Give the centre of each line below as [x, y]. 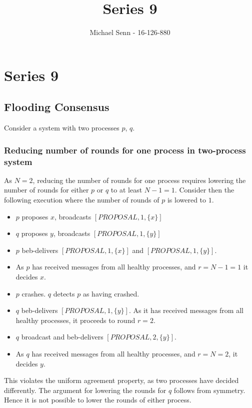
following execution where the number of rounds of [82, 200]
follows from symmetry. [209, 390]
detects [64, 293]
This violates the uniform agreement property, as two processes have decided [121, 380]
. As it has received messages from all [186, 310]
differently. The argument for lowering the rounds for [85, 390]
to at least [126, 190]
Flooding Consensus [57, 107]
